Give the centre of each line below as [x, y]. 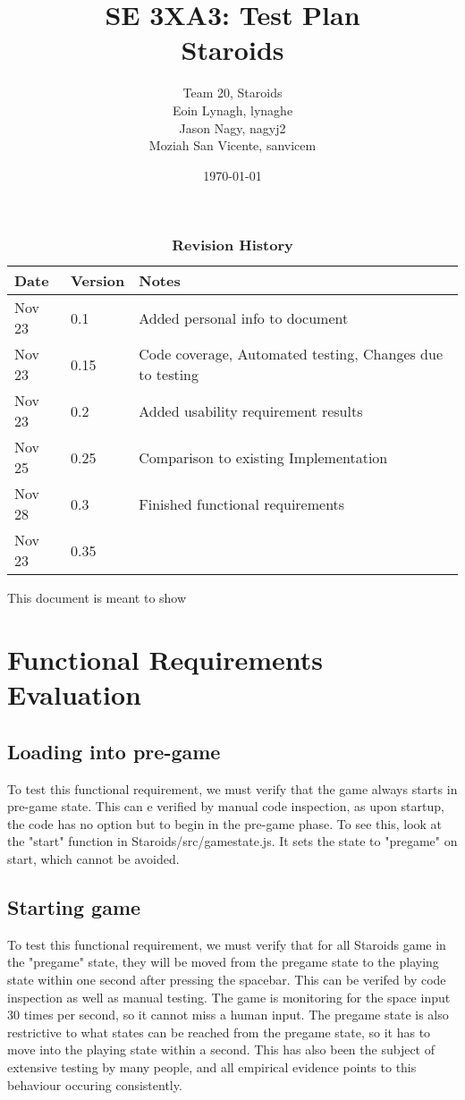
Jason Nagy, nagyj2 [232, 127]
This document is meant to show [97, 598]
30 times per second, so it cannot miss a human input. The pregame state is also [228, 1015]
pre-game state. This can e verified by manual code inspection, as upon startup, [226, 806]
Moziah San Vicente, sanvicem [232, 145]
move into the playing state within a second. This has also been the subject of [221, 1049]
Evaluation [74, 694]
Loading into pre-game [114, 751]
